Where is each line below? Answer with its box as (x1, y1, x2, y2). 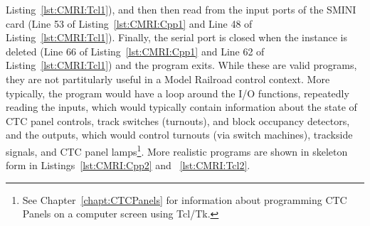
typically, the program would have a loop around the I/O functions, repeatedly (6, 85, 349, 100)
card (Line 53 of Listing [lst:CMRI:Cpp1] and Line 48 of (6, 16, 253, 31)
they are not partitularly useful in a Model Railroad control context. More (6, 71, 330, 86)
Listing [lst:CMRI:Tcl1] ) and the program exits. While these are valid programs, (6, 58, 357, 72)
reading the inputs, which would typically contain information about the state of (6, 99, 357, 114)
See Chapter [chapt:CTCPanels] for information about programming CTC (22, 192, 347, 207)
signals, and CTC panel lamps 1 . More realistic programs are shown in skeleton (6, 141, 348, 158)
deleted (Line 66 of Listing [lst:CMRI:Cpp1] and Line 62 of (6, 43, 265, 58)
